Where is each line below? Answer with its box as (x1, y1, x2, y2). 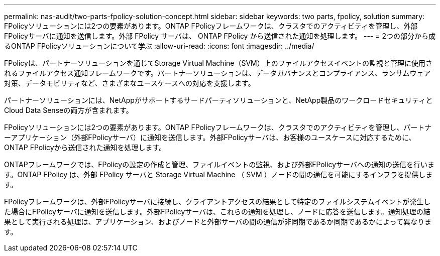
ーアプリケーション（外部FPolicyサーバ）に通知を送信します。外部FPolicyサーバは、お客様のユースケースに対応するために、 (4, 133, 416, 142)
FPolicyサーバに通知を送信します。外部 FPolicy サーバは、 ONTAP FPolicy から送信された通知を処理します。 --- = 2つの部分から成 (4, 32, 435, 40)
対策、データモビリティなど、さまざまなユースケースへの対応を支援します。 (4, 79, 255, 87)
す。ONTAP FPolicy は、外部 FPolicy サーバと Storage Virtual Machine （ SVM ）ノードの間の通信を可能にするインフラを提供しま (4, 170, 433, 179)
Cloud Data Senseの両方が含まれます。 (4, 106, 133, 114)
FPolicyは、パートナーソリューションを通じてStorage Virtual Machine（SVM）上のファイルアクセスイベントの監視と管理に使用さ (4, 59, 433, 67)
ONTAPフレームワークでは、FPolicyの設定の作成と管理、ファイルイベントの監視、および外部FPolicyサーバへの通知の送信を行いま (4, 160, 434, 169)
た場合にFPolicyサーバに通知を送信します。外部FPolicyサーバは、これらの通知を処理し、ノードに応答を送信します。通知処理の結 (4, 207, 430, 216)
